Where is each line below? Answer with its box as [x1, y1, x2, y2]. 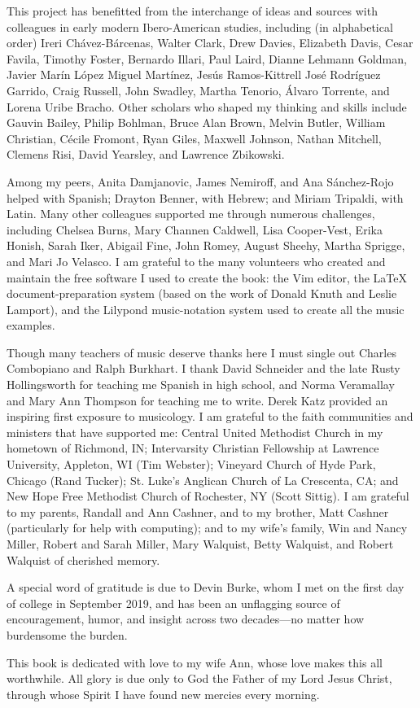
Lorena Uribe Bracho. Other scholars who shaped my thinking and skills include [7, 98, 407, 115]
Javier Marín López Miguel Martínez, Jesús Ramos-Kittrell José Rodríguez [7, 66, 381, 83]
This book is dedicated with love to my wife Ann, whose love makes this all [7, 653, 383, 671]
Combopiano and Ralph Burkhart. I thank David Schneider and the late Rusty [7, 360, 400, 377]
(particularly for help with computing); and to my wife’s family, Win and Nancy [7, 519, 408, 536]
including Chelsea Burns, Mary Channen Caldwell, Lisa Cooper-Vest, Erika [7, 221, 383, 238]
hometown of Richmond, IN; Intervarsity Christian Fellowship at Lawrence [7, 439, 379, 457]
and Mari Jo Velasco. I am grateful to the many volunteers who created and [7, 252, 386, 269]
